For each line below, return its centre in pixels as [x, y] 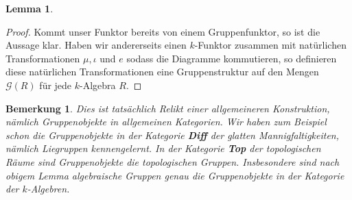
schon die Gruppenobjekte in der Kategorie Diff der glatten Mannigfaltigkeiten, [173, 135]
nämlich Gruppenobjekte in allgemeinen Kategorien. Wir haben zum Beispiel [166, 122]
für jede [56, 85]
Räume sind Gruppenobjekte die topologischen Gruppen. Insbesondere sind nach [173, 161]
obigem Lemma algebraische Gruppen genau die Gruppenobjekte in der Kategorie [175, 175]
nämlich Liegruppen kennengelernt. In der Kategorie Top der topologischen [163, 148]
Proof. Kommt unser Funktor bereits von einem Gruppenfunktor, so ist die [163, 31]
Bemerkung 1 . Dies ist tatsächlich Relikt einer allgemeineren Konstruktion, [168, 108]
